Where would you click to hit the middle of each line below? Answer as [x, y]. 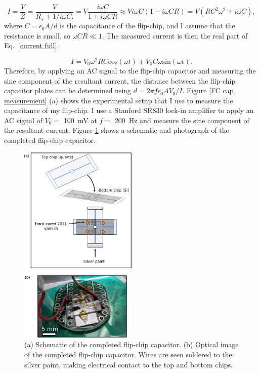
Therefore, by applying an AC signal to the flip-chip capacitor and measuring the [130, 70]
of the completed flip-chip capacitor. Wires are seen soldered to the [128, 354]
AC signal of [23, 120]
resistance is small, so [37, 35]
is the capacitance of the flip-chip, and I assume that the [147, 26]
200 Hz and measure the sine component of [182, 120]
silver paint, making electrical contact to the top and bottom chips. [129, 364]
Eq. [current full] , [32, 45]
